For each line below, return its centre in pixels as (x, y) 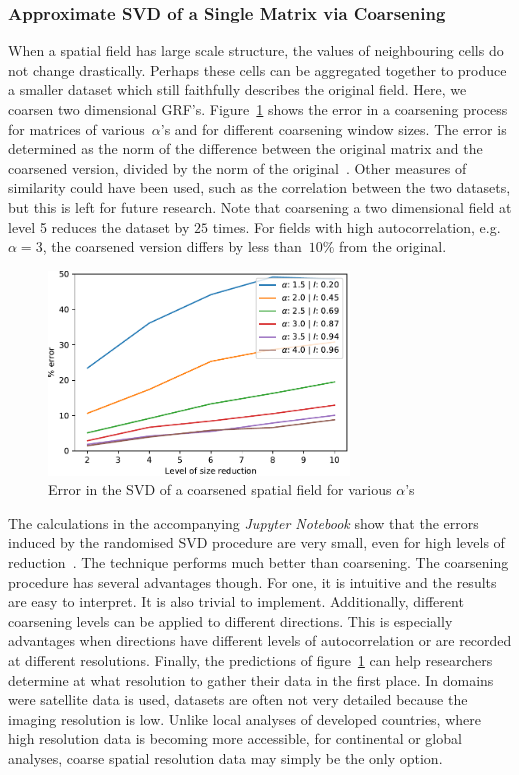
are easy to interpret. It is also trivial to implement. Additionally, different (236, 601)
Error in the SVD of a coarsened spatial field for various (220, 489)
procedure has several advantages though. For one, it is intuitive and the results (252, 581)
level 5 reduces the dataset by (99, 226)
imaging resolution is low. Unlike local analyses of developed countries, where (244, 718)
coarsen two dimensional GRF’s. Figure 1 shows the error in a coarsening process (258, 109)
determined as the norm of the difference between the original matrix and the (245, 148)
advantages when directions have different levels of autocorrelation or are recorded (260, 640)
